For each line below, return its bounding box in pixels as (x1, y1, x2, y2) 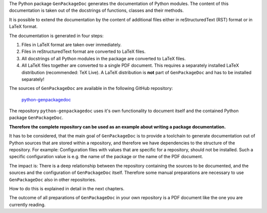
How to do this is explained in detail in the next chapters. (9, 185, 125, 191)
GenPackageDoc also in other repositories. (9, 176, 96, 182)
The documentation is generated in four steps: (9, 33, 104, 39)
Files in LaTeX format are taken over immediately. (21, 42, 122, 47)
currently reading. (9, 202, 46, 208)
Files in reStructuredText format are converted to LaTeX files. (21, 48, 146, 54)
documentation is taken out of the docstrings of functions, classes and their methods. (9, 7, 184, 13)
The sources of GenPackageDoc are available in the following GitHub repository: (9, 85, 173, 91)
